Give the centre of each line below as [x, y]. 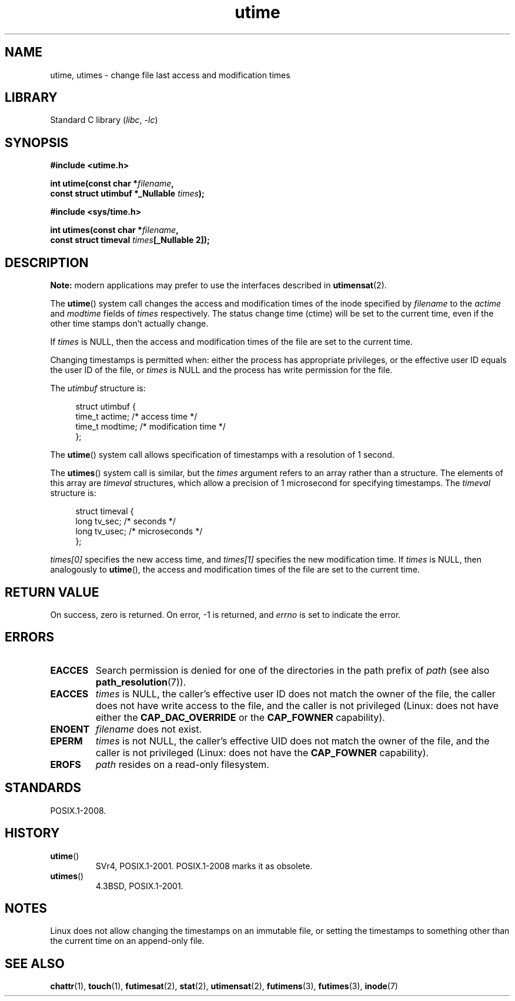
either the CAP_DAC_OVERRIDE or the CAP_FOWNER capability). [240, 717]
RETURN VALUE [52, 592]
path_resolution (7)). [141, 682]
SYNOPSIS [37, 142]
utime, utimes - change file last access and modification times [170, 75]
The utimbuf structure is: [98, 388]
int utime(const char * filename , [112, 184]
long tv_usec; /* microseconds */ [139, 531]
